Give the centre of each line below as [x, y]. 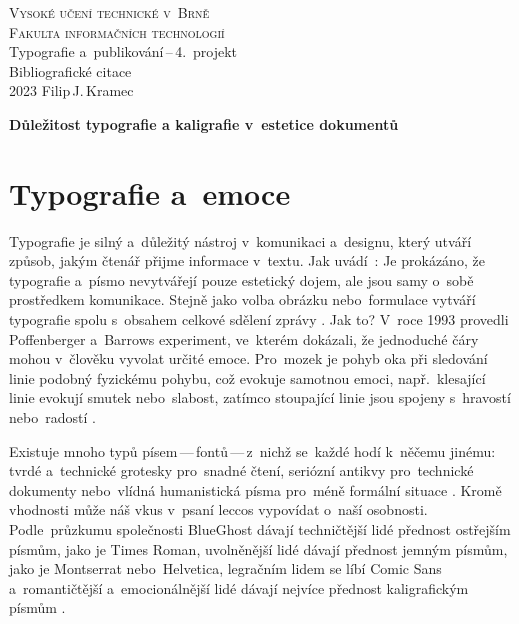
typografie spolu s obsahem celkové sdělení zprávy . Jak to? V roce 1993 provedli [259, 319]
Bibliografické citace [70, 70]
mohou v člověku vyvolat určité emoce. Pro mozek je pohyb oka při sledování [248, 358]
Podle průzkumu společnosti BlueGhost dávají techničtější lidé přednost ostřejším [260, 529]
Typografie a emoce [150, 192]
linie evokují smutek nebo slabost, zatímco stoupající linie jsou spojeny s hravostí [260, 397]
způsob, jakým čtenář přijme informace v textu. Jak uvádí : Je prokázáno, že [247, 260]
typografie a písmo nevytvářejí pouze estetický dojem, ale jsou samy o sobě [241, 279]
